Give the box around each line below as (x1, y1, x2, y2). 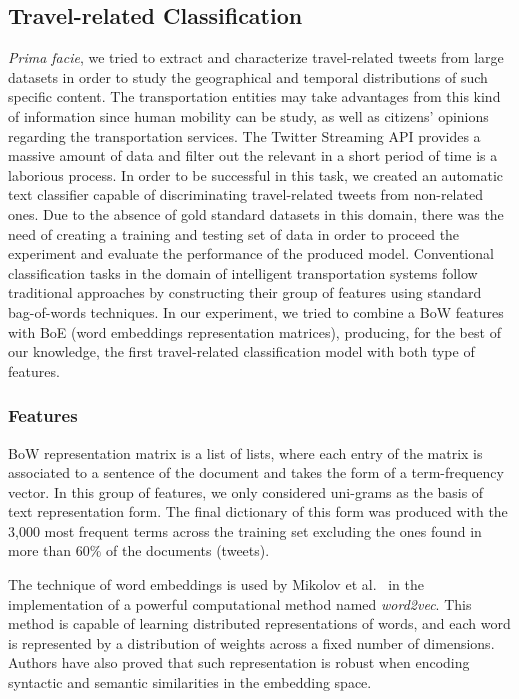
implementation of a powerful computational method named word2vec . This (8, 593, 472, 614)
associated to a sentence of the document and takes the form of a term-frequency (8, 462, 504, 483)
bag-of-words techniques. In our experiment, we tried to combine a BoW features (8, 301, 504, 322)
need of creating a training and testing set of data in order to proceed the (8, 223, 460, 244)
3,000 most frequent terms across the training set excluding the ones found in (8, 520, 482, 541)
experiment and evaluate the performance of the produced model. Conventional (8, 243, 494, 264)
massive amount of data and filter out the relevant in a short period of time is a (8, 145, 498, 166)
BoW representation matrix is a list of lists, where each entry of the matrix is (8, 442, 483, 463)
